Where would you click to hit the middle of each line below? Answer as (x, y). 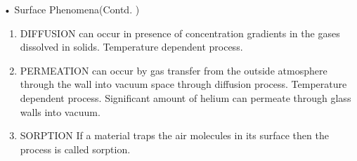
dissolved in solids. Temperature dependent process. (131, 47)
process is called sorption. (75, 149)
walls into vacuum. (60, 111)
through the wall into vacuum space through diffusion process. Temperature (183, 84)
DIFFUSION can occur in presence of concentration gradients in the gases (180, 33)
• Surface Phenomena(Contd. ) (72, 9)
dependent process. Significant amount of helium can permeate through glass (186, 97)
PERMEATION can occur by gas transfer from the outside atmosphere (174, 70)
